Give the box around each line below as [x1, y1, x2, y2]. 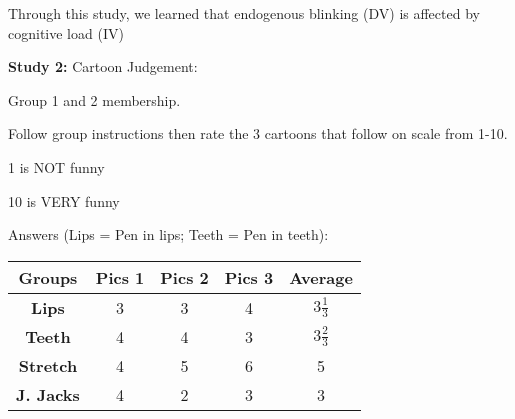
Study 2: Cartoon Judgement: [8, 56, 198, 77]
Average [289, 265, 353, 289]
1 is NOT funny [8, 156, 105, 177]
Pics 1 [95, 265, 145, 289]
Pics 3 [224, 265, 274, 289]
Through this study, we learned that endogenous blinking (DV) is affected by [8, 3, 480, 23]
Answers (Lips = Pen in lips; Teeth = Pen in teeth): [8, 224, 329, 245]
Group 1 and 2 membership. [8, 89, 181, 110]
